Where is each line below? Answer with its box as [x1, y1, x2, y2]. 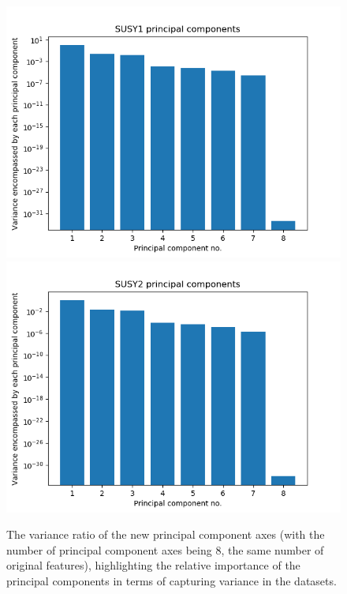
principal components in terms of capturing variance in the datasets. [6, 572, 337, 588]
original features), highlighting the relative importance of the [6, 557, 300, 573]
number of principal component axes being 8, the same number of [6, 541, 324, 558]
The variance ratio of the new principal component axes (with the [6, 526, 325, 543]
